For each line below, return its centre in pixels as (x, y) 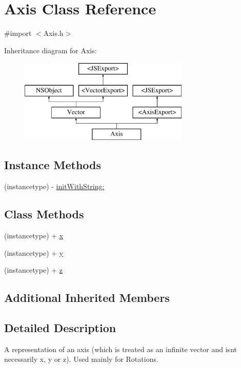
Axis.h (53, 33)
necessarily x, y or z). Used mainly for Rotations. (81, 359)
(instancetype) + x (34, 236)
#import (18, 33)
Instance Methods (53, 165)
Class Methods (44, 214)
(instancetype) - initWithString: (54, 186)
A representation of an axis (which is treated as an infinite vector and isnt (120, 349)
